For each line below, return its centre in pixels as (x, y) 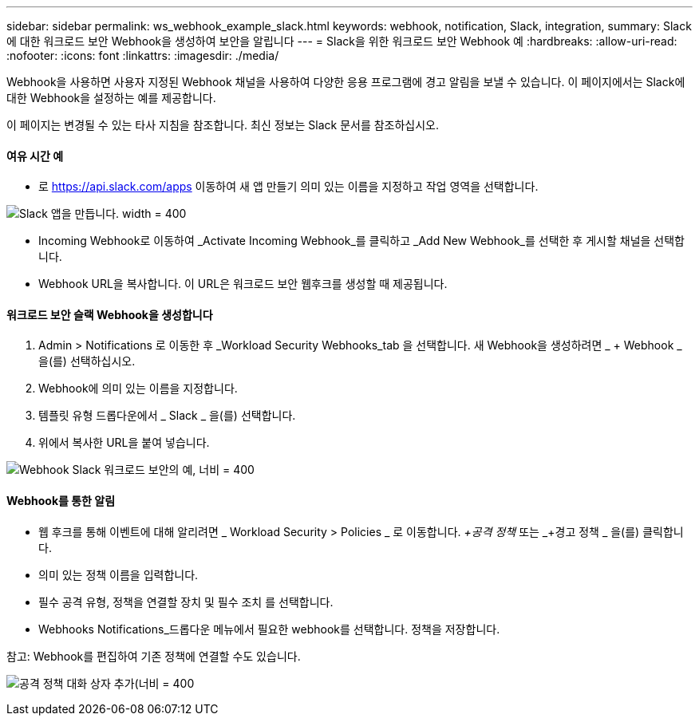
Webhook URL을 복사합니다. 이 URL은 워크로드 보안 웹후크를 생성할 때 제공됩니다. (243, 284)
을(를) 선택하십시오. (87, 361)
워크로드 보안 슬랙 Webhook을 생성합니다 (110, 314)
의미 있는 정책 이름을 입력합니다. (118, 574)
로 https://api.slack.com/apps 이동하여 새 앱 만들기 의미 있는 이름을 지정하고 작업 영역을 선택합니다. (288, 187)
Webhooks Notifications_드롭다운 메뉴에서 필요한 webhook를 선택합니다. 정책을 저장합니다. (269, 629)
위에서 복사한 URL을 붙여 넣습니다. (124, 443)
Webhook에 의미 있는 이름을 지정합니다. (138, 389)
